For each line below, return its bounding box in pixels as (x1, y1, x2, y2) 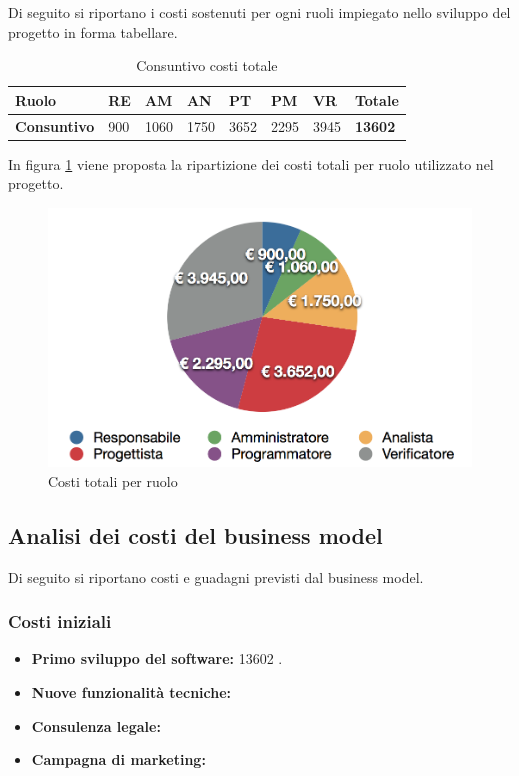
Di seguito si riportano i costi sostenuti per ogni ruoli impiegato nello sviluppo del (8, 2, 511, 22)
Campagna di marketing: (31, 749, 206, 770)
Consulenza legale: (31, 715, 161, 736)
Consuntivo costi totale (136, 55, 278, 76)
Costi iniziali (8, 609, 112, 634)
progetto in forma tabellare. (8, 21, 178, 42)
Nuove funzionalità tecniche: (31, 681, 232, 702)
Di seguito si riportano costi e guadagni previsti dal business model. (8, 566, 424, 587)
